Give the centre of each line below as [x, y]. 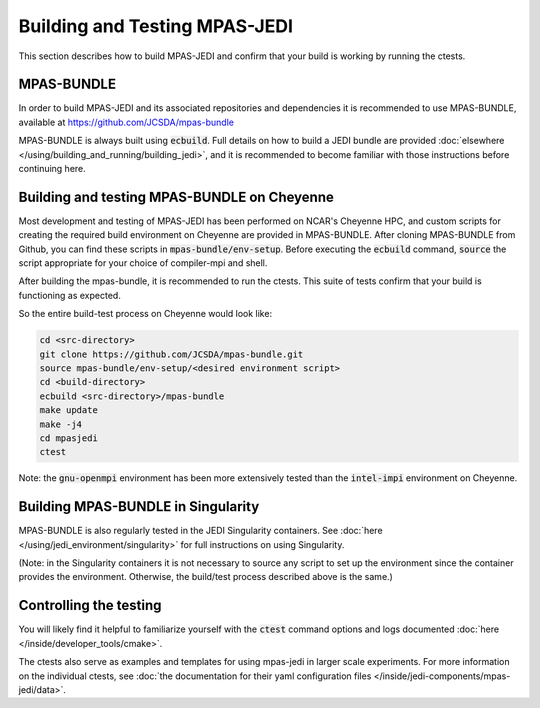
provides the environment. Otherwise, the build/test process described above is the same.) [206, 577]
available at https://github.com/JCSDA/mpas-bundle [126, 122]
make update [69, 410]
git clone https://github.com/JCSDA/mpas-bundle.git [171, 354]
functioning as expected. [70, 295]
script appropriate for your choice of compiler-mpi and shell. [143, 263]
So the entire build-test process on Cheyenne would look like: [145, 314]
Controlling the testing [90, 605]
